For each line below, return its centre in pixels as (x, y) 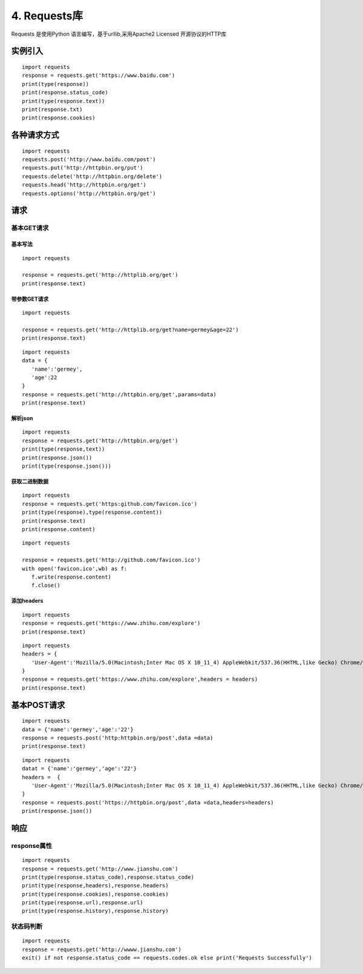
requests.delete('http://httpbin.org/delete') (92, 176)
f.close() (46, 585)
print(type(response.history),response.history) (95, 911)
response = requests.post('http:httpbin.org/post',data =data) (118, 738)
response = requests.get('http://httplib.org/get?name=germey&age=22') (130, 330)
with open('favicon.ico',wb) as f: (75, 568)
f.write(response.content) (71, 577)
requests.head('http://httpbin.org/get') (84, 185)
